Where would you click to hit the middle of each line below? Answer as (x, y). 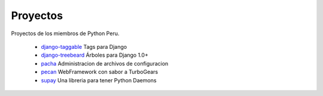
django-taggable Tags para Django (84, 47)
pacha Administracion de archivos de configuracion (105, 63)
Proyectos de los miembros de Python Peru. (65, 33)
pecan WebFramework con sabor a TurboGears (100, 72)
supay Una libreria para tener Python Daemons (99, 80)
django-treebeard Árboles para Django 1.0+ (95, 55)
